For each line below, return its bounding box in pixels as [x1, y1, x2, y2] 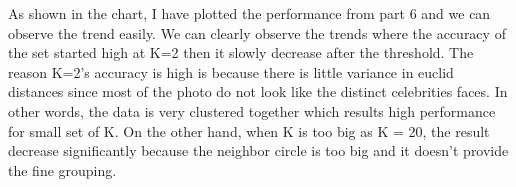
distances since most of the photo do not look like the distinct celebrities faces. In [8, 81, 508, 102]
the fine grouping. [8, 159, 117, 180]
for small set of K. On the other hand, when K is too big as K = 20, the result [8, 120, 490, 141]
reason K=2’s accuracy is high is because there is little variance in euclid [8, 61, 454, 82]
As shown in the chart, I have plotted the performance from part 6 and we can [8, 3, 491, 23]
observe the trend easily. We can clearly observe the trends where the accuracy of [8, 22, 506, 43]
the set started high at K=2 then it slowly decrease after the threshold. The [8, 42, 474, 63]
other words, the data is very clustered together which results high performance [8, 100, 496, 121]
